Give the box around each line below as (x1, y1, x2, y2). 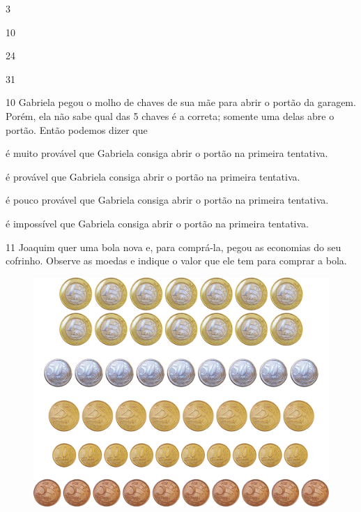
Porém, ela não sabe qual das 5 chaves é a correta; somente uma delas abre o (6, 108, 335, 123)
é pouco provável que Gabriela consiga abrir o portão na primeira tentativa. (6, 193, 329, 207)
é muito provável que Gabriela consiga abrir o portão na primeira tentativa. (6, 146, 328, 160)
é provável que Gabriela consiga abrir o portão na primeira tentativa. (6, 169, 300, 183)
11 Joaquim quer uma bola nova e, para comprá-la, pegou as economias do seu (6, 239, 341, 254)
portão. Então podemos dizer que (6, 122, 148, 137)
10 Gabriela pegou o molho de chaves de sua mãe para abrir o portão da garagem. (6, 95, 356, 110)
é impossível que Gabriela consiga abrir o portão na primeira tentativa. (6, 216, 309, 230)
